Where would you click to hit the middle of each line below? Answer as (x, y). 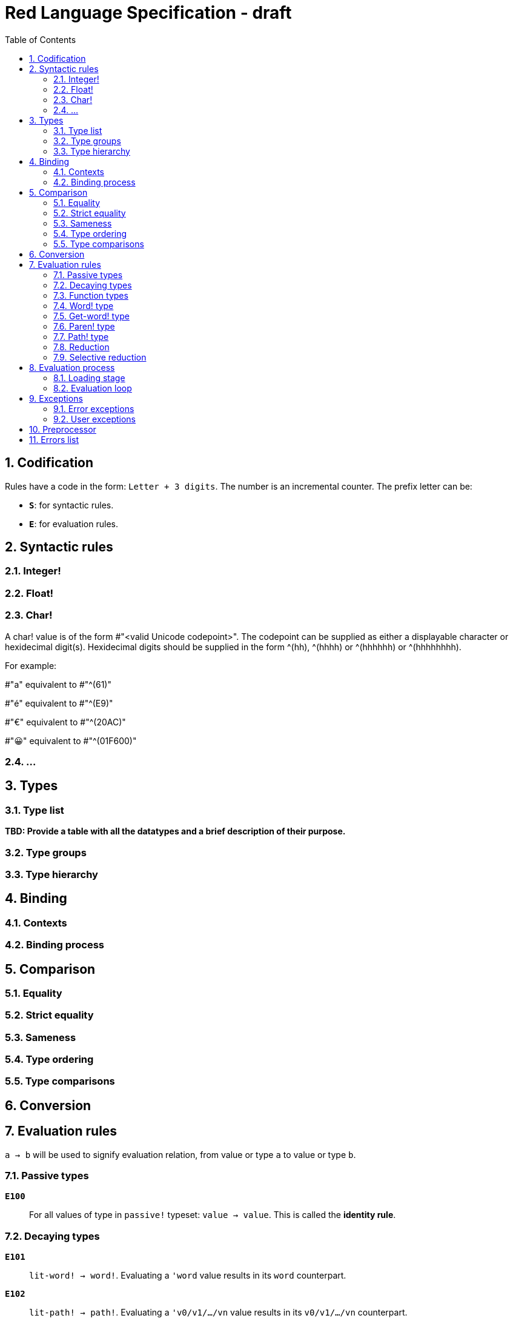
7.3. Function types (91, 295)
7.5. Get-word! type (91, 316)
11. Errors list (54, 439)
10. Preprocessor (63, 429)
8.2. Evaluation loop (93, 388)
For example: (31, 665)
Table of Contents (41, 39)
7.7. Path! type (81, 336)
